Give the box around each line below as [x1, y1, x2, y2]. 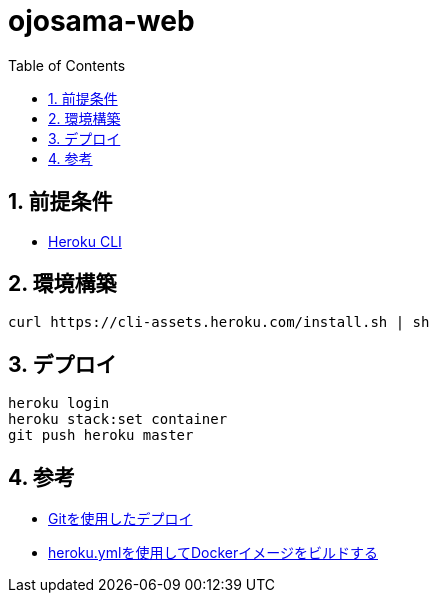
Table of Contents [8, 56, 126, 74]
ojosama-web [8, 4, 195, 38]
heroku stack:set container [8, 411, 228, 428]
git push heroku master [8, 427, 194, 444]
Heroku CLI [48, 232, 122, 250]
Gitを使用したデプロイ [48, 510, 193, 528]
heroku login [8, 395, 110, 412]
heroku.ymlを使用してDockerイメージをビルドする [48, 544, 378, 562]
